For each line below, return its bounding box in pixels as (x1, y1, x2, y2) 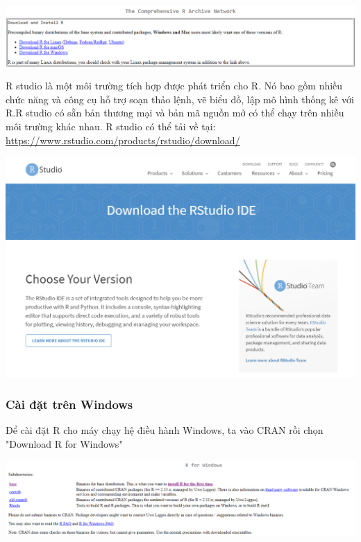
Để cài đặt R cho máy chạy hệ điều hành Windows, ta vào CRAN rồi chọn (6, 423, 324, 437)
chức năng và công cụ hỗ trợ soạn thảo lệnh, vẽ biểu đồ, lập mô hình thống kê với (6, 91, 354, 106)
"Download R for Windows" (6, 437, 123, 451)
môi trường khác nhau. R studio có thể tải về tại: (6, 119, 216, 133)
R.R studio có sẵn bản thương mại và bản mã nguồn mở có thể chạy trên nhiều (6, 105, 344, 120)
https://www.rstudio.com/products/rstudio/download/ (6, 132, 240, 147)
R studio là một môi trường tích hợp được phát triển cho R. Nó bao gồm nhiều (6, 78, 343, 93)
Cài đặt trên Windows (6, 396, 133, 413)
